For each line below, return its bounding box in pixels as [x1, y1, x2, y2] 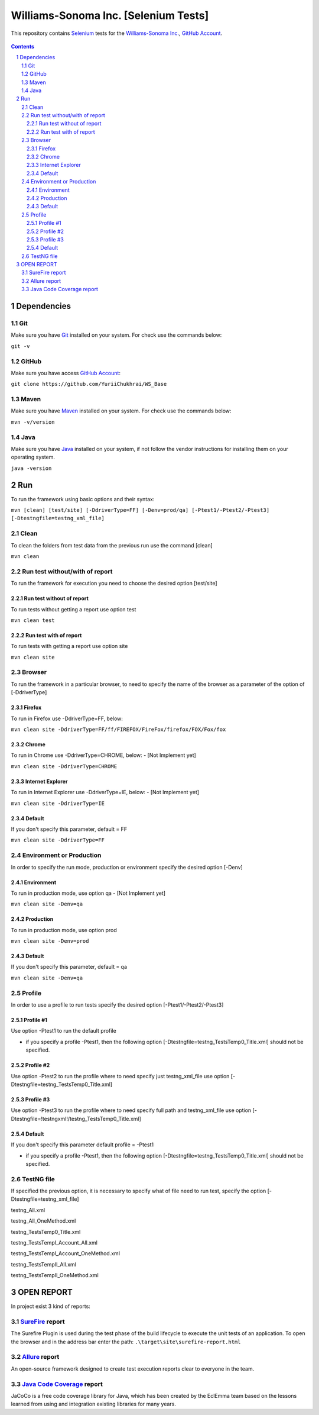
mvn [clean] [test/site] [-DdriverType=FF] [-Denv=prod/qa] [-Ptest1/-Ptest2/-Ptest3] [11, 507, 270, 514]
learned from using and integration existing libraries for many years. [11, 1400, 177, 1408]
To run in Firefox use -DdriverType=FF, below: [11, 715, 123, 722]
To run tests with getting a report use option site [11, 643, 128, 650]
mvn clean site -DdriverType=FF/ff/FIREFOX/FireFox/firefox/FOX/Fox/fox [11, 726, 226, 733]
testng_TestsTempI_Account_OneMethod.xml [11, 1250, 121, 1257]
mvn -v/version [11, 418, 56, 426]
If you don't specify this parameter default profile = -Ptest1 [11, 1141, 154, 1148]
